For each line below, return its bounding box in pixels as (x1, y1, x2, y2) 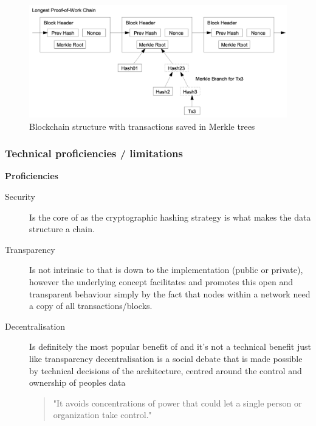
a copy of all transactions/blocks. (29, 299, 153, 312)
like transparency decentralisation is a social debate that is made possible (29, 352, 303, 365)
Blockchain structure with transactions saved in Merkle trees (29, 119, 255, 132)
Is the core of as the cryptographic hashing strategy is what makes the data (29, 210, 311, 223)
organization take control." (53, 408, 152, 421)
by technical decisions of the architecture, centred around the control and (29, 364, 302, 377)
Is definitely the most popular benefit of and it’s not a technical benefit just (29, 340, 311, 353)
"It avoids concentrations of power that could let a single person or (53, 396, 302, 409)
